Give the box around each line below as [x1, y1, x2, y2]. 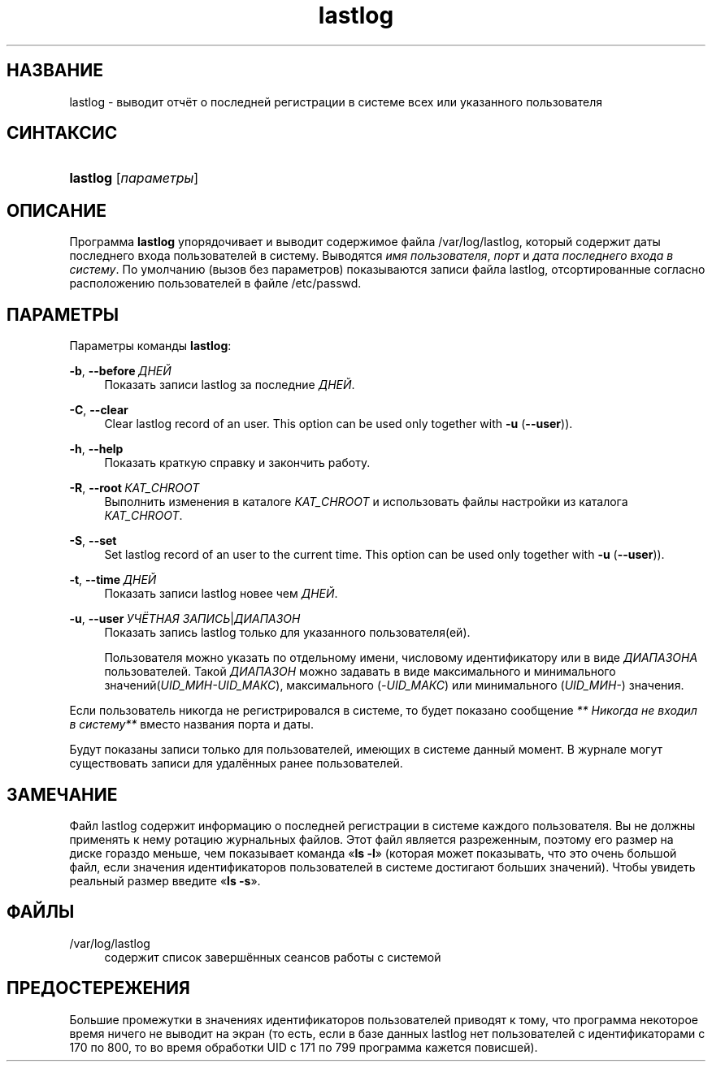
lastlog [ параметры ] [69, 170, 199, 187]
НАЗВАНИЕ [7, 60, 103, 81]
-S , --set [69, 534, 117, 548]
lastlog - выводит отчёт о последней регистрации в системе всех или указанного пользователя [69, 94, 602, 109]
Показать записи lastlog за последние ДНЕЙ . [104, 378, 355, 392]
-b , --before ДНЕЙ [69, 364, 171, 378]
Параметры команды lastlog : [69, 339, 232, 353]
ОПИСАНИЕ [7, 200, 106, 221]
